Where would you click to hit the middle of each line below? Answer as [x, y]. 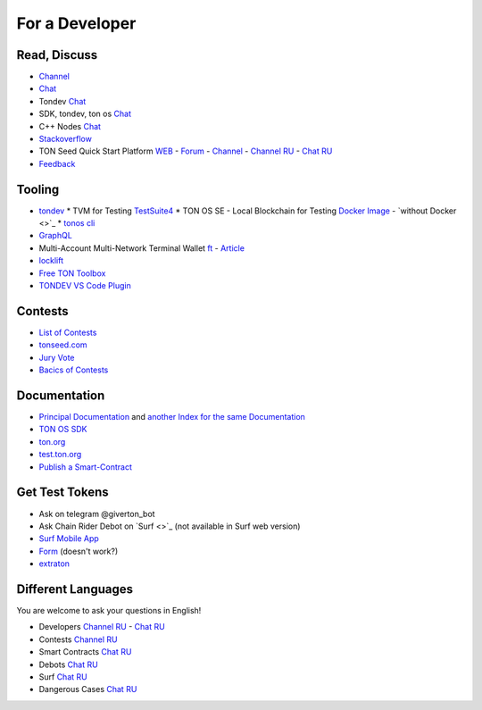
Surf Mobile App [69, 539]
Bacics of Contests [74, 370]
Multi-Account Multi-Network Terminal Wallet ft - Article [142, 248]
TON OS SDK [63, 430]
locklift [51, 261]
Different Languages [75, 589]
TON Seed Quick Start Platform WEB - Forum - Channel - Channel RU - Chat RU [186, 151]
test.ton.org [60, 455]
